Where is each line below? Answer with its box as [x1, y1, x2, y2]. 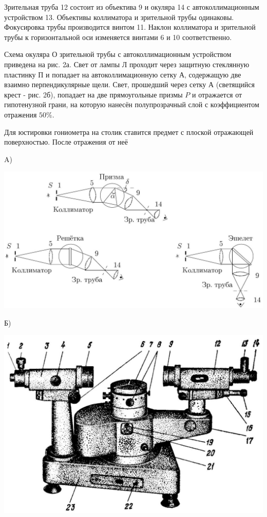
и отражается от [192, 89, 242, 100]
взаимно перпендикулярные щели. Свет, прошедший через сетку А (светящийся [4, 79, 255, 90]
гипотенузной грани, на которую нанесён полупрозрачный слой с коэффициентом [4, 99, 259, 110]
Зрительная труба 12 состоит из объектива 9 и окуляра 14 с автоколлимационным [4, 2, 259, 12]
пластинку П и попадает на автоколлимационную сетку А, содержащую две [4, 69, 241, 79]
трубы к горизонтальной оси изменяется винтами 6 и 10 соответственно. [4, 31, 232, 42]
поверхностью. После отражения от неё [4, 136, 128, 147]
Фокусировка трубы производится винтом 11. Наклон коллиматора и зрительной [4, 22, 256, 32]
